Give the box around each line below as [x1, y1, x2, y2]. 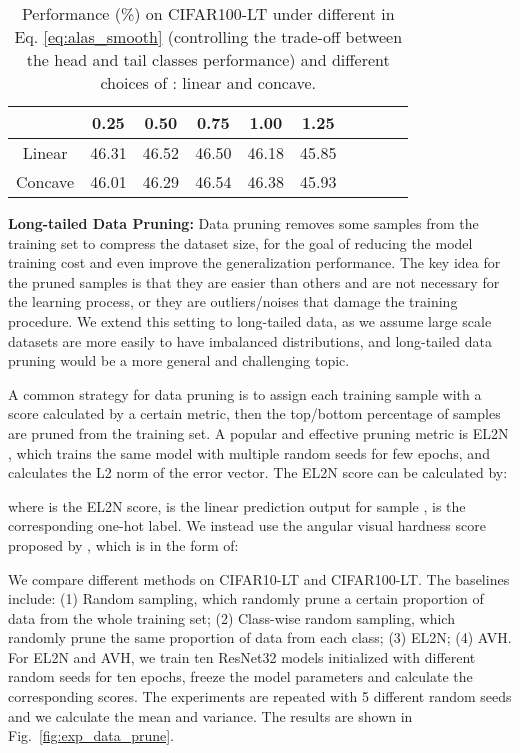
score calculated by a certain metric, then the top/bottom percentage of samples [8, 403, 501, 424]
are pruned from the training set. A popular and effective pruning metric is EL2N [8, 422, 509, 443]
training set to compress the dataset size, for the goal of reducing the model [8, 232, 473, 253]
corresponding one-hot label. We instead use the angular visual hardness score [8, 515, 486, 536]
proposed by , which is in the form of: [8, 534, 239, 555]
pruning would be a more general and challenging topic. [8, 350, 350, 371]
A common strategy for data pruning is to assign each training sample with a [8, 383, 482, 404]
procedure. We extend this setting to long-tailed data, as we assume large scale [8, 310, 492, 331]
